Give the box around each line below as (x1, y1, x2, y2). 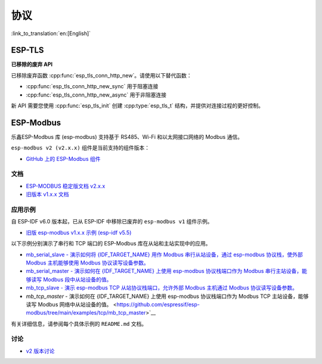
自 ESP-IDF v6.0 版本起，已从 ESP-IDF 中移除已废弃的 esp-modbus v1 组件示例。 (11, 218, 213, 225)
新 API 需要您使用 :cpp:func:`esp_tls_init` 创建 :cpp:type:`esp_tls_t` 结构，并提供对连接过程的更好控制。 (11, 102, 264, 110)
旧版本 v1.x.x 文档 (26, 191, 69, 198)
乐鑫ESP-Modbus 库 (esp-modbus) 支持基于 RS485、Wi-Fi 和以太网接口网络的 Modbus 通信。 (11, 133, 243, 140)
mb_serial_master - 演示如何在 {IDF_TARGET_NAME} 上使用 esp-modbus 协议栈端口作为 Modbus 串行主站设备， (26, 267, 302, 275)
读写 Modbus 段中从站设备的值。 (30, 276, 112, 283)
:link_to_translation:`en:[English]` (11, 30, 91, 37)
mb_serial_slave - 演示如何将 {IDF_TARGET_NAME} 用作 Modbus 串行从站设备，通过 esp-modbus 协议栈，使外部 (26, 251, 304, 258)
